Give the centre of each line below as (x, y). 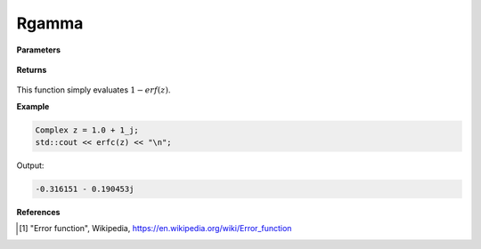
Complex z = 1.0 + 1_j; (87, 130)
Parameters (39, 50)
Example (33, 106)
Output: (30, 165)
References (38, 213)
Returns (32, 69)
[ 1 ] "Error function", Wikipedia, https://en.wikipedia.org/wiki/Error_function (155, 229)
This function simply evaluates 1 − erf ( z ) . (94, 90)
